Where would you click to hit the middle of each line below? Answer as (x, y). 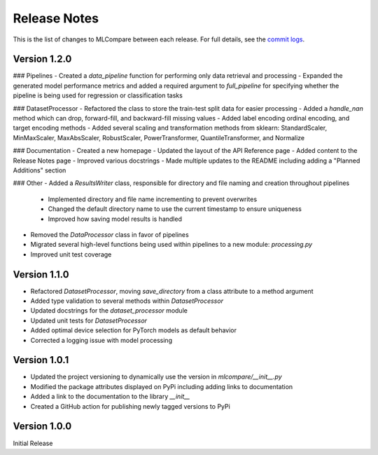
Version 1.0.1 (41, 360)
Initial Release (33, 443)
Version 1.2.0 (42, 59)
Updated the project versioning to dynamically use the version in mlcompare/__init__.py (156, 377)
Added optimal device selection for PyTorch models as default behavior (134, 330)
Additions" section (40, 170)
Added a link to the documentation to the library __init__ (110, 397)
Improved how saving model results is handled (115, 219)
